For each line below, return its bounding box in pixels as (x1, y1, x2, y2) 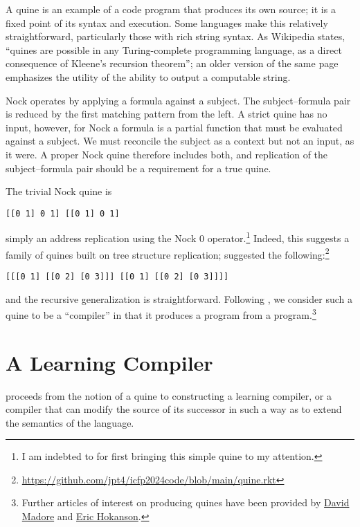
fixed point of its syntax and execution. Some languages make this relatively (6, 15, 328, 30)
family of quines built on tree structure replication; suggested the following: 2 (6, 245, 330, 261)
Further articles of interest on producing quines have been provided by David (21, 495, 350, 510)
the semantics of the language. (6, 415, 134, 429)
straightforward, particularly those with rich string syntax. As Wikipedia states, (6, 29, 345, 44)
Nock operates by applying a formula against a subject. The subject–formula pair (6, 93, 351, 107)
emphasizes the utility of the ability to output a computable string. (6, 69, 291, 84)
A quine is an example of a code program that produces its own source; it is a (6, 2, 336, 16)
